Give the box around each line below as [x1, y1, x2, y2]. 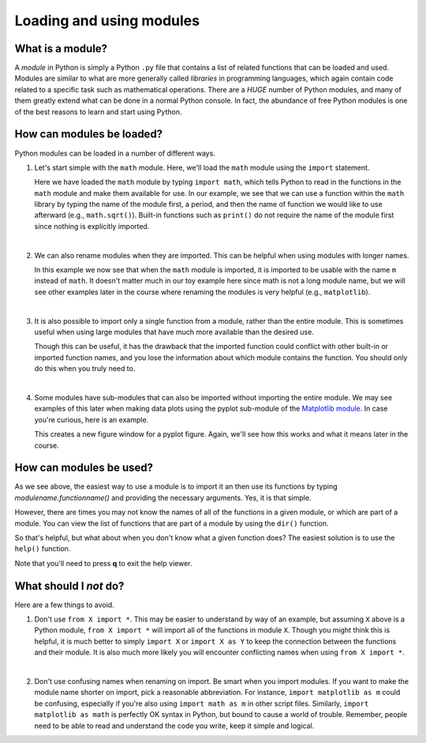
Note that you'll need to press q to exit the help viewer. [14, 558, 192, 568]
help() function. [14, 544, 71, 553]
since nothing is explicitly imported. [34, 221, 150, 231]
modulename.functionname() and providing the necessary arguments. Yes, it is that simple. [14, 493, 312, 502]
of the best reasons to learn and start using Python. [14, 107, 182, 116]
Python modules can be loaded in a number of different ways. [14, 148, 216, 158]
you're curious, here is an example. [34, 415, 149, 424]
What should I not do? [14, 579, 125, 592]
